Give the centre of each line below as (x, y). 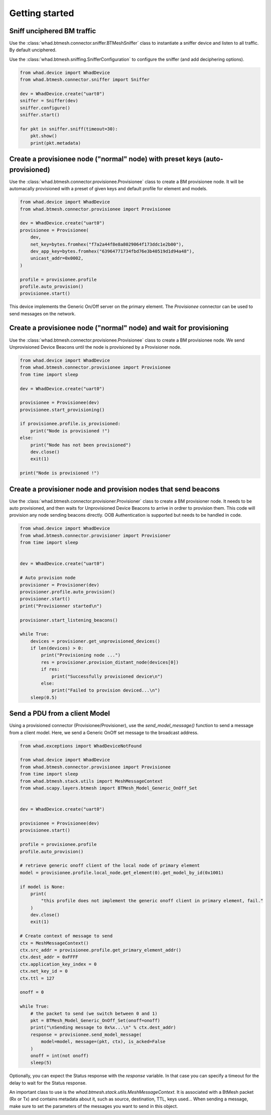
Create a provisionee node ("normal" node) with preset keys (106, 159)
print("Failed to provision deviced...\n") (106, 690)
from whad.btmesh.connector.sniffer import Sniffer (85, 80)
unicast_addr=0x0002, (57, 258)
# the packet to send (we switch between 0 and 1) (94, 1013)
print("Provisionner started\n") (61, 606)
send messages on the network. (43, 313)
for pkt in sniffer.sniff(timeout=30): (69, 129)
